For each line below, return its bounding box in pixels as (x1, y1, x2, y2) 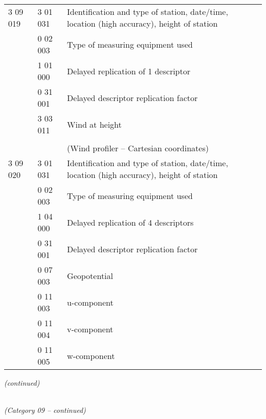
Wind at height (67, 118, 122, 130)
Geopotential (67, 269, 113, 282)
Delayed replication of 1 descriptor (67, 65, 190, 77)
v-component (67, 323, 114, 335)
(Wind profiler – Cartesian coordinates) (67, 142, 209, 154)
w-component (67, 349, 115, 362)
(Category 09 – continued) (4, 405, 86, 415)
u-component (67, 296, 114, 308)
